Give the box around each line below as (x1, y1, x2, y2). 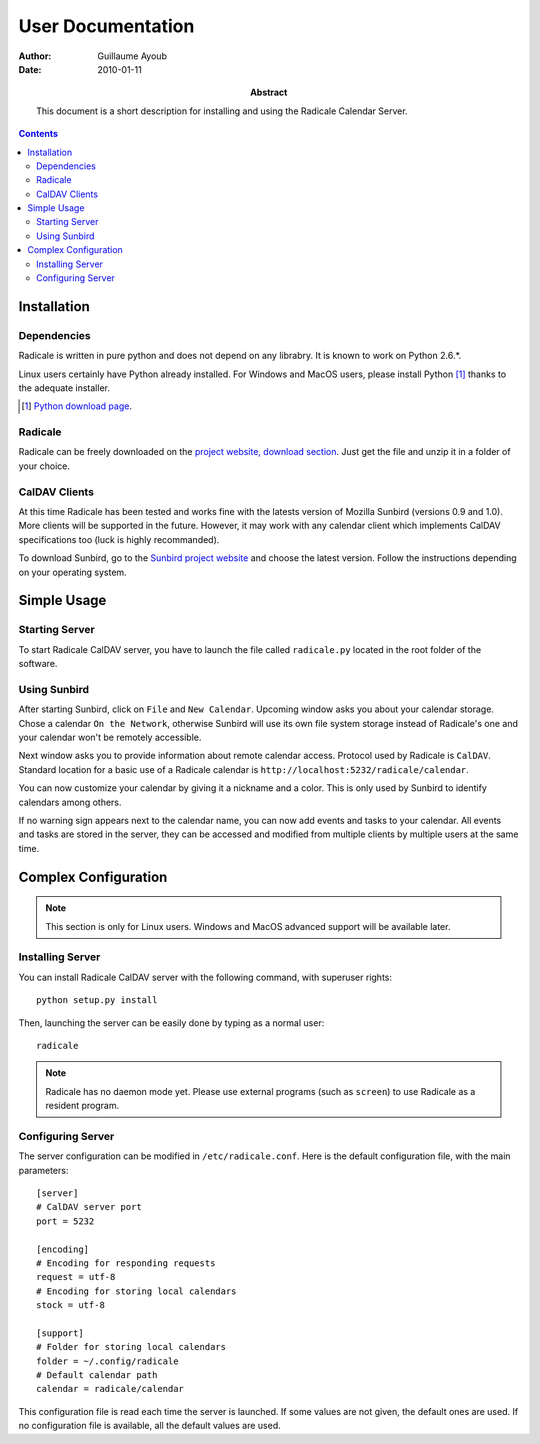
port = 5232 (36, 1215, 95, 1227)
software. (18, 658, 58, 670)
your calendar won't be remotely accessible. (18, 731, 202, 744)
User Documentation (18, 15, 195, 37)
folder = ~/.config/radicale (36, 1355, 179, 1367)
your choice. (18, 460, 70, 472)
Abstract (250, 86, 288, 99)
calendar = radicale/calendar (36, 1383, 185, 1395)
